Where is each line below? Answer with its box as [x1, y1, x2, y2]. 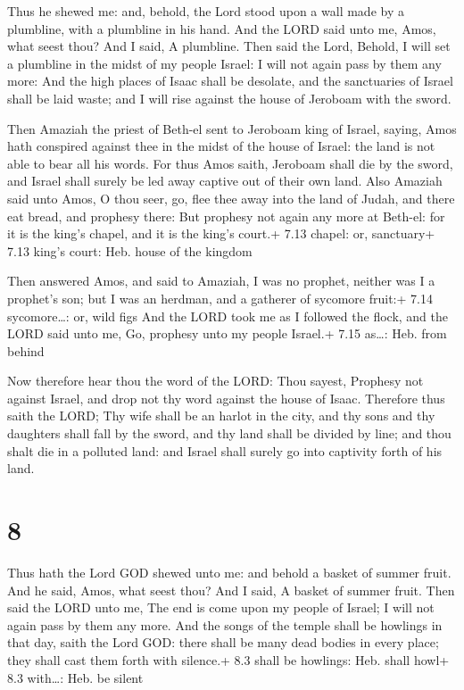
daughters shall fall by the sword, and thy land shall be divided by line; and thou [7, 424, 452, 443]
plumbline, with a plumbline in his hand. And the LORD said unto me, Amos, [7, 19, 436, 37]
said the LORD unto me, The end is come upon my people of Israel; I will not [7, 598, 435, 617]
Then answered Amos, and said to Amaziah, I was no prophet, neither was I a [7, 271, 435, 290]
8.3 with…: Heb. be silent [7, 668, 144, 686]
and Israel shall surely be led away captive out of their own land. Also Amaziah [7, 171, 443, 190]
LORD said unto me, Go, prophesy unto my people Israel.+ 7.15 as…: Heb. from [7, 324, 447, 343]
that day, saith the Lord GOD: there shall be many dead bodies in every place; [7, 633, 439, 652]
